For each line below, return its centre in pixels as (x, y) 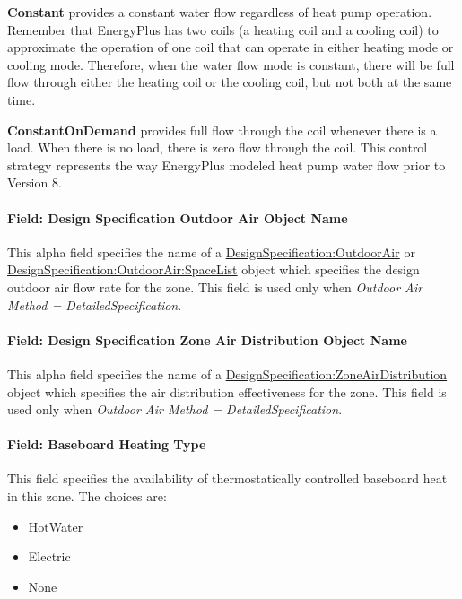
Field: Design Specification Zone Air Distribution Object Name (207, 339)
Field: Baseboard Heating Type (107, 444)
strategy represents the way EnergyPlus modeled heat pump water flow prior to (227, 165)
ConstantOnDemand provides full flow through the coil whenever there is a (222, 130)
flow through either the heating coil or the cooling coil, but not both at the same (230, 82)
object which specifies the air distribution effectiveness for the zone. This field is (227, 391)
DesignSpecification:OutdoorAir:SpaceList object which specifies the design (214, 269)
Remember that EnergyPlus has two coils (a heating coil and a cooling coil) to (223, 29)
